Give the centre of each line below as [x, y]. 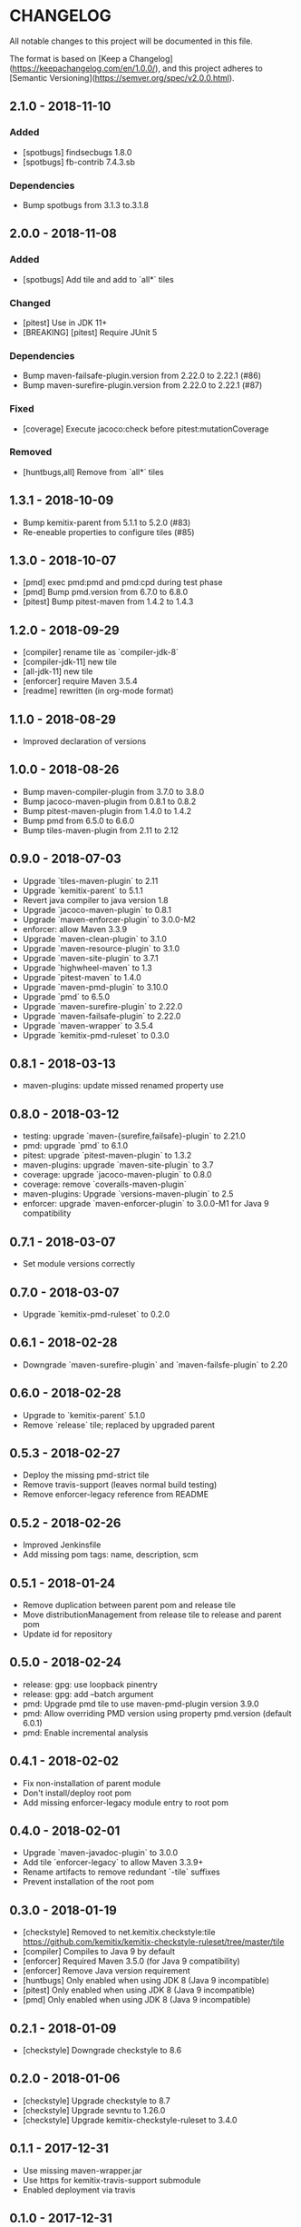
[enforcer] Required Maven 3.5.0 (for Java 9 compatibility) [131, 1961]
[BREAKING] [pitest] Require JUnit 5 [90, 332]
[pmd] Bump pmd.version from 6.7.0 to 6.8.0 [105, 592]
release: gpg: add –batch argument [88, 1694]
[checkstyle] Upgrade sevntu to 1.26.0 [94, 2110]
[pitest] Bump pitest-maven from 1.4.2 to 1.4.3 [108, 601]
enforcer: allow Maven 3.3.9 [75, 929]
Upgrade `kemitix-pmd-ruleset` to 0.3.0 [96, 1035]
